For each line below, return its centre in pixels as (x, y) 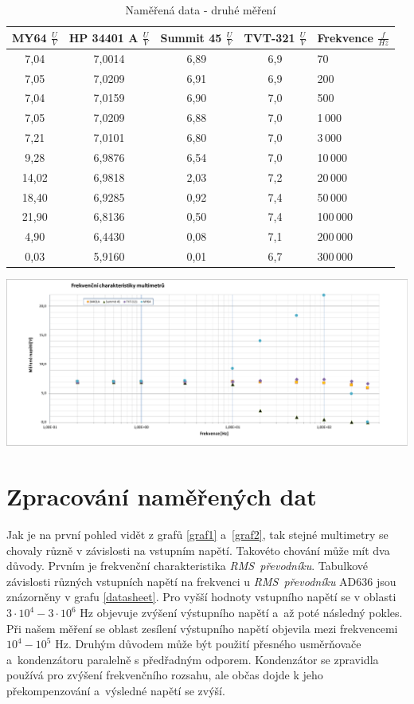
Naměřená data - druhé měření (201, 10)
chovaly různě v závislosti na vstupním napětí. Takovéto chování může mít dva (198, 550)
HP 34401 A (103, 37)
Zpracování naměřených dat (162, 496)
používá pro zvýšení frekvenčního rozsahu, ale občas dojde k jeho (165, 675)
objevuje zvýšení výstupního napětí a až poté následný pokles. (250, 613)
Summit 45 (191, 37)
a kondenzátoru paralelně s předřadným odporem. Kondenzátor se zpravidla (193, 659)
